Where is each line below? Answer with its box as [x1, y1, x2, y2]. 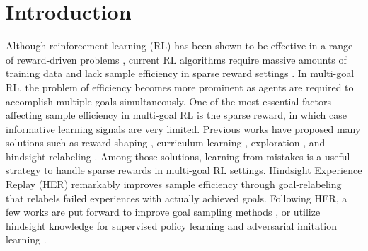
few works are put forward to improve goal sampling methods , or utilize [6, 204, 321, 219]
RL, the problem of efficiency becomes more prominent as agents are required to [6, 79, 354, 94]
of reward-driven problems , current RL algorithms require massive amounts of [6, 52, 347, 66]
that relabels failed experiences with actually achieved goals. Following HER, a [6, 190, 347, 205]
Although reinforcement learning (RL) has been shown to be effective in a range [6, 38, 353, 53]
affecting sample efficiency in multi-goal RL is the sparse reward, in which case [6, 107, 347, 122]
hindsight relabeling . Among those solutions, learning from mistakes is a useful [6, 148, 350, 163]
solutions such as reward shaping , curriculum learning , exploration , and [6, 135, 326, 150]
